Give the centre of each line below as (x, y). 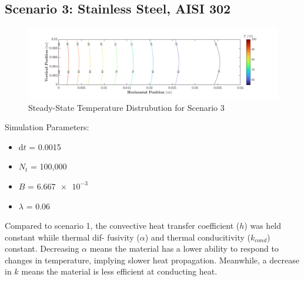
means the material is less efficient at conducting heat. (119, 271)
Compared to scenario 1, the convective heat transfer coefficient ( (122, 226)
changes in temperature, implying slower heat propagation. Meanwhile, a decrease (152, 260)
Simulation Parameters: (47, 127)
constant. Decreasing (42, 248)
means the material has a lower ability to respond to (184, 248)
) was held (263, 226)
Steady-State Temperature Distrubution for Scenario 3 (126, 107)
